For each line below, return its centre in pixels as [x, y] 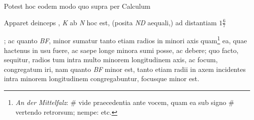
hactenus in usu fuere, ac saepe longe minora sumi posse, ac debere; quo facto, [121, 50]
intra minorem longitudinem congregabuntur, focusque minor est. [102, 78]
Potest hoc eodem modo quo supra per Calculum [77, 6]
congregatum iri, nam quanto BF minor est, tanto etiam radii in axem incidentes [125, 69]
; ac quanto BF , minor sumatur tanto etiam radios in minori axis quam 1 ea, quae [126, 40]
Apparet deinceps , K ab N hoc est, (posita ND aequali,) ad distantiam [110, 22]
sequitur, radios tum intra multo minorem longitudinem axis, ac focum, [111, 60]
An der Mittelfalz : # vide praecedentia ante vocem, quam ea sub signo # [125, 102]
